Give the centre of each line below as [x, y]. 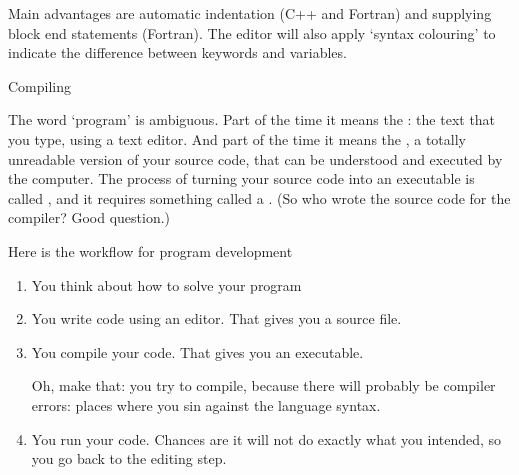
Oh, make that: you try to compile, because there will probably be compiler [263, 385]
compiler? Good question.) [89, 217]
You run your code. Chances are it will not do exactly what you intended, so [266, 438]
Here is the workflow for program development [150, 250]
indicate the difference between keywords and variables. [177, 52]
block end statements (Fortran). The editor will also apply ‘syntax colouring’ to [252, 32]
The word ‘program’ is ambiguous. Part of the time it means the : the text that [252, 119]
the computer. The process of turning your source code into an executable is [241, 178]
